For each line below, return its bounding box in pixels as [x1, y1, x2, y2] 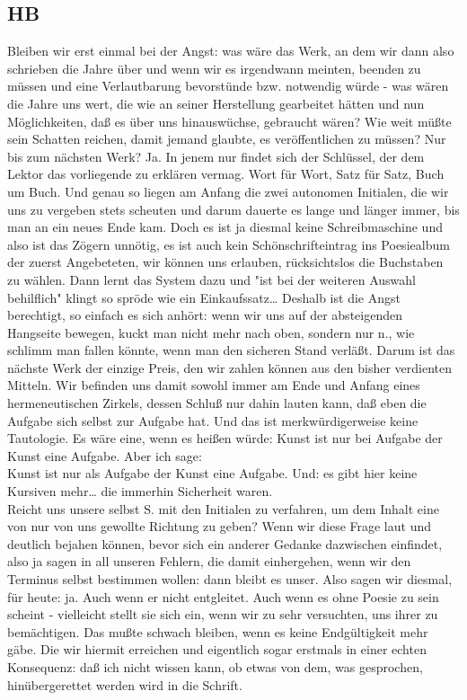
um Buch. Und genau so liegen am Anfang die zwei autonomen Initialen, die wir [7, 182, 449, 200]
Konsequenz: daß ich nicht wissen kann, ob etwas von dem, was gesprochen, [7, 657, 423, 676]
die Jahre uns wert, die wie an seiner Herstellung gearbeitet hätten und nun [7, 93, 425, 112]
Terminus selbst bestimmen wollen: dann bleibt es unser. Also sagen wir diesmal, [7, 570, 453, 589]
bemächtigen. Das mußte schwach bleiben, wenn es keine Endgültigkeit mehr [7, 622, 428, 641]
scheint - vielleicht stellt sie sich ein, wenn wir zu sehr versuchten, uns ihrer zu [7, 605, 438, 624]
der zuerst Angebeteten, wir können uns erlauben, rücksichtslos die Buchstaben [7, 253, 444, 271]
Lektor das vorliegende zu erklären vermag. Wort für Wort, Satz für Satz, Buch [7, 164, 445, 183]
